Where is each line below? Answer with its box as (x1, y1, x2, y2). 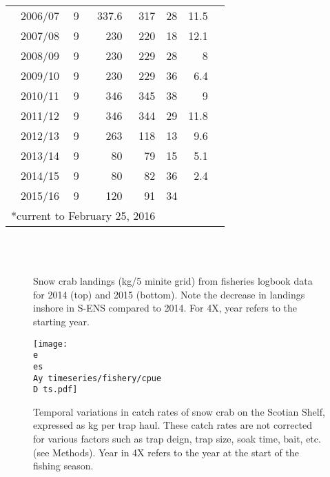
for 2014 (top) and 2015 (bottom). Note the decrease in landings (33, 287, 305, 301)
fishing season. (33, 458, 94, 473)
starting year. (33, 314, 90, 328)
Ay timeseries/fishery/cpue (33, 373, 162, 383)
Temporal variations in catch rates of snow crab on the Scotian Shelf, (33, 404, 325, 418)
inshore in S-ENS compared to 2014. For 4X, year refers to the (33, 301, 298, 315)
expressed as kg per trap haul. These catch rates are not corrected (33, 418, 313, 432)
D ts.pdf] (33, 385, 78, 395)
